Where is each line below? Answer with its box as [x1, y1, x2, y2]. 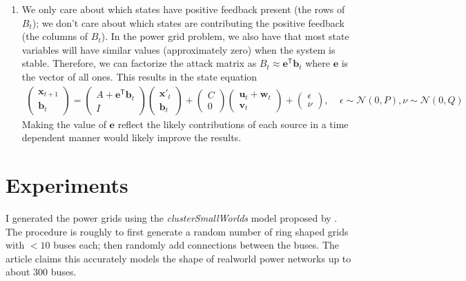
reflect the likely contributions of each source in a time [117, 116, 349, 131]
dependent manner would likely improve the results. [21, 130, 242, 145]
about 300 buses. [6, 264, 77, 279]
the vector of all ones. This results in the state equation [21, 69, 258, 83]
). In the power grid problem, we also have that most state [101, 29, 349, 43]
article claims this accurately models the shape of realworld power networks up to [6, 251, 351, 265]
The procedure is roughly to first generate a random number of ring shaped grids [6, 224, 349, 238]
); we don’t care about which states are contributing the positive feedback [32, 15, 344, 30]
